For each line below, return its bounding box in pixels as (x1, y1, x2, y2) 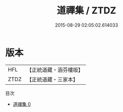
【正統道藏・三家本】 (26, 76, 79, 83)
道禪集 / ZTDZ (56, 5, 117, 16)
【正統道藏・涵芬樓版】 (26, 66, 84, 73)
